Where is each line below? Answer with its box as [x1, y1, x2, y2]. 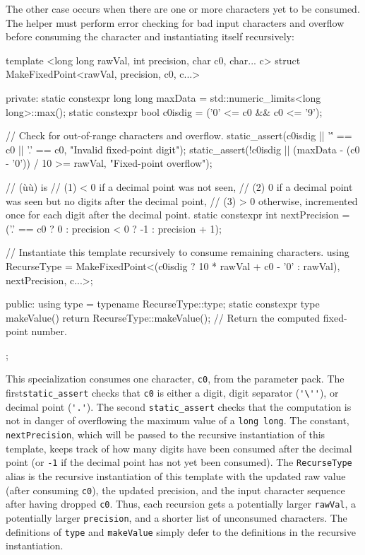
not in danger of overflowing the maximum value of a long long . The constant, [6, 413, 349, 428]
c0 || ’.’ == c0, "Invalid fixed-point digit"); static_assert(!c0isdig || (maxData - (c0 [6, 141, 360, 156]
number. [31, 324, 67, 339]
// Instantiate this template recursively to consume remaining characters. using [6, 245, 349, 259]
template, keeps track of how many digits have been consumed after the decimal [6, 440, 352, 455]
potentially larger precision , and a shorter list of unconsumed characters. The [6, 510, 347, 525]
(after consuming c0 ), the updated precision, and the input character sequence [6, 482, 345, 497]
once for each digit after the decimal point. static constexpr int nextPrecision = [6, 207, 350, 222]
